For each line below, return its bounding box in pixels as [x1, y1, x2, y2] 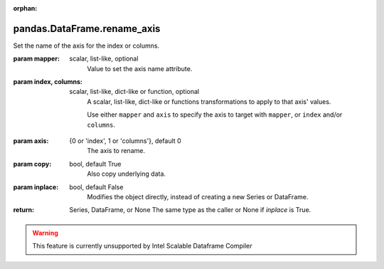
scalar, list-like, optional [69, 54, 139, 63]
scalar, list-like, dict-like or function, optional [69, 88, 199, 96]
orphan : [13, 4, 38, 12]
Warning [32, 228, 58, 237]
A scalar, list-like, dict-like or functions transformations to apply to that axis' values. [87, 97, 331, 106]
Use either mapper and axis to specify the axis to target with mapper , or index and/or [87, 110, 343, 119]
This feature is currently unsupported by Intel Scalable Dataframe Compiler [32, 242, 252, 250]
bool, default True [69, 159, 122, 168]
